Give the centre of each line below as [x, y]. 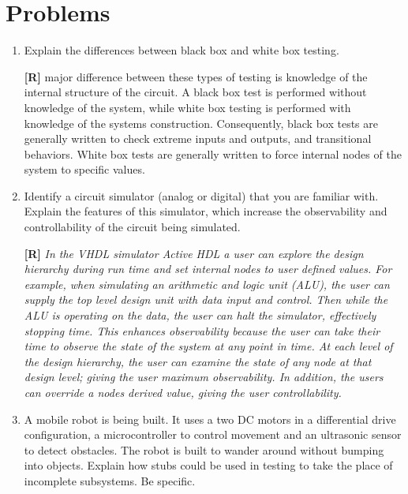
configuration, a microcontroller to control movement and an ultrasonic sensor [213, 434]
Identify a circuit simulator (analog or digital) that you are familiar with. [201, 195]
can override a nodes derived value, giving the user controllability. [183, 392]
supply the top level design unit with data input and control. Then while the [206, 299]
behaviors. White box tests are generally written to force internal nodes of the [213, 153]
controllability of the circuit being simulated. [132, 227]
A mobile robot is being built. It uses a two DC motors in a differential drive [210, 419]
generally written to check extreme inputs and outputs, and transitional [198, 138]
